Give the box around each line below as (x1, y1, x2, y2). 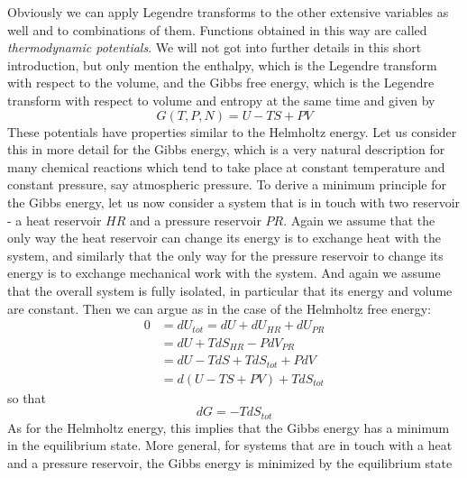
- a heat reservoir (7, 210, 102, 229)
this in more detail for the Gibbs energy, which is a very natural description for (7, 140, 445, 159)
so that (7, 388, 46, 407)
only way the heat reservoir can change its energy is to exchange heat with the (7, 228, 441, 247)
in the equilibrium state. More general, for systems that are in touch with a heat (7, 436, 453, 455)
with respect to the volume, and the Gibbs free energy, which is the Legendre (7, 73, 435, 92)
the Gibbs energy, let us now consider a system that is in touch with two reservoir (7, 192, 461, 211)
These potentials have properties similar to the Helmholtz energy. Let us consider (7, 122, 457, 141)
